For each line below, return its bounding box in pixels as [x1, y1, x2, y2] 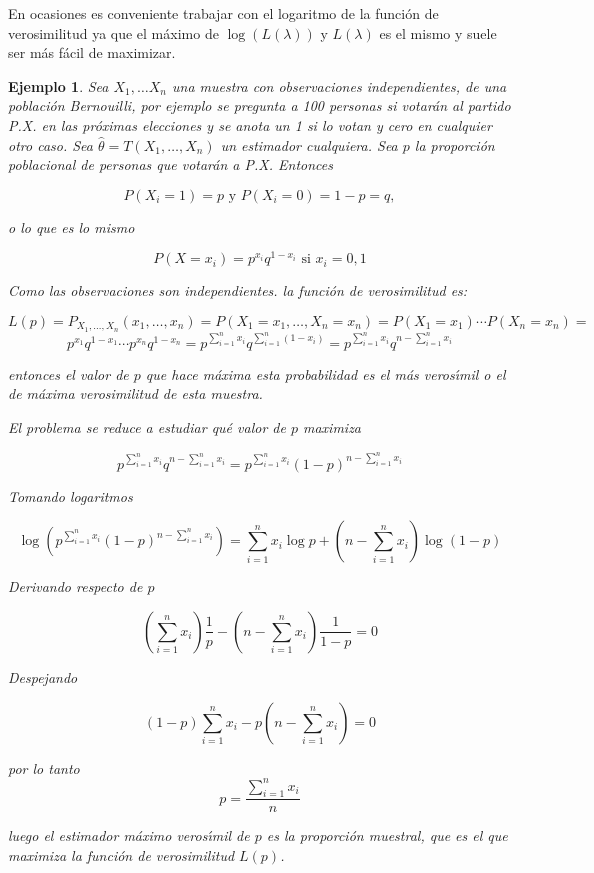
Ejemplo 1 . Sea [8, 75, 109, 96]
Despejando [8, 666, 78, 687]
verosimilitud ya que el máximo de [8, 22, 219, 43]
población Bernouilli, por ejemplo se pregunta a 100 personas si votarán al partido [8, 95, 511, 116]
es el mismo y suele [379, 22, 497, 43]
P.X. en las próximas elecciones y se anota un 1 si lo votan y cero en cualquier [8, 114, 492, 135]
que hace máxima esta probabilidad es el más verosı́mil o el [145, 363, 506, 384]
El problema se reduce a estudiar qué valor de [8, 417, 286, 438]
